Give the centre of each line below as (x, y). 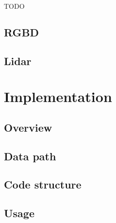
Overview (28, 127)
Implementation (58, 96)
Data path (30, 156)
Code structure (43, 184)
